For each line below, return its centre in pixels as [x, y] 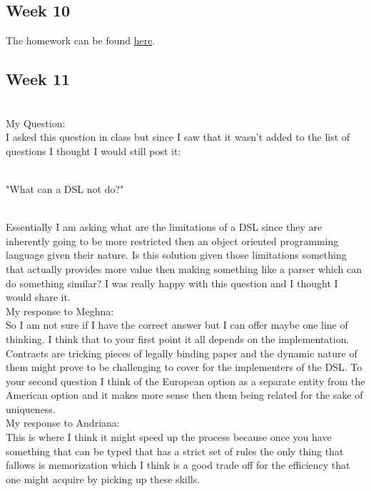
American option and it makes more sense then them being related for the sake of [184, 395]
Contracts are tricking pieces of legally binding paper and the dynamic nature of [182, 353]
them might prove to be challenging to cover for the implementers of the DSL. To [184, 367]
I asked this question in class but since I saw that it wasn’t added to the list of [178, 137]
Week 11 [38, 79]
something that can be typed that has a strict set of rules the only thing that [175, 451]
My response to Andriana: [63, 423]
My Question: [36, 123]
